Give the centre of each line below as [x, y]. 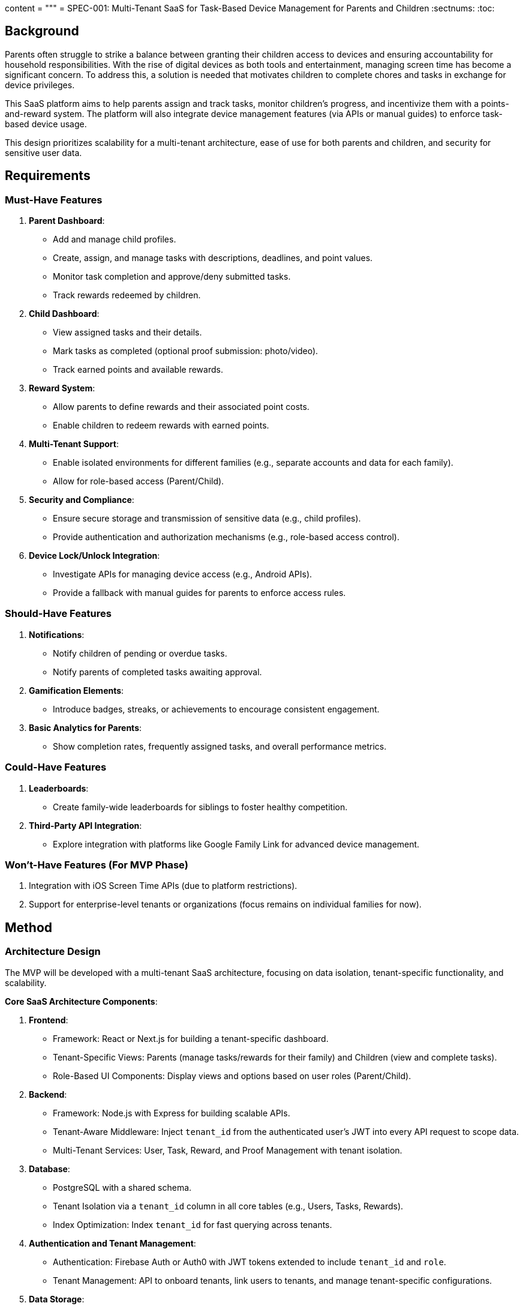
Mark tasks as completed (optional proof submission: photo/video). [186, 351]
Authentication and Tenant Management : [112, 1243]
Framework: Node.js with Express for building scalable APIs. [172, 1113]
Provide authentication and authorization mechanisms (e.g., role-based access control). [226, 537]
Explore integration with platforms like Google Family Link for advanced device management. [236, 844]
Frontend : [49, 1020]
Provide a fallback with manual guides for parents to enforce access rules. [199, 593]
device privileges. [40, 85]
